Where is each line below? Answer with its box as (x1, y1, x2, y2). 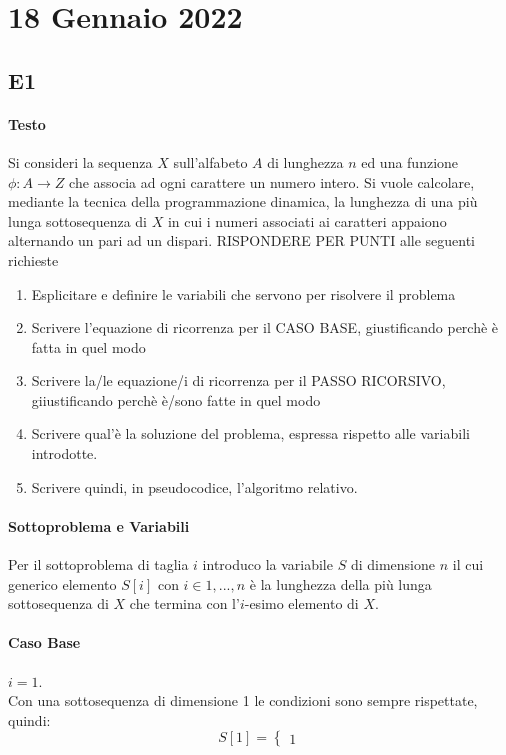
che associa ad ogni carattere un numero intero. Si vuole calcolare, (69, 171, 475, 192)
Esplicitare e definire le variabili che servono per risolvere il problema (31, 283, 456, 304)
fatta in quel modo (31, 336, 146, 357)
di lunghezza (267, 151, 344, 172)
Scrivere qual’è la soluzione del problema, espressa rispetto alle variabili (31, 423, 470, 444)
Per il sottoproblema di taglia (8, 554, 189, 575)
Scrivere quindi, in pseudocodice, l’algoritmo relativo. (31, 476, 358, 497)
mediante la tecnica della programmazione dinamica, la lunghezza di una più (8, 191, 478, 212)
